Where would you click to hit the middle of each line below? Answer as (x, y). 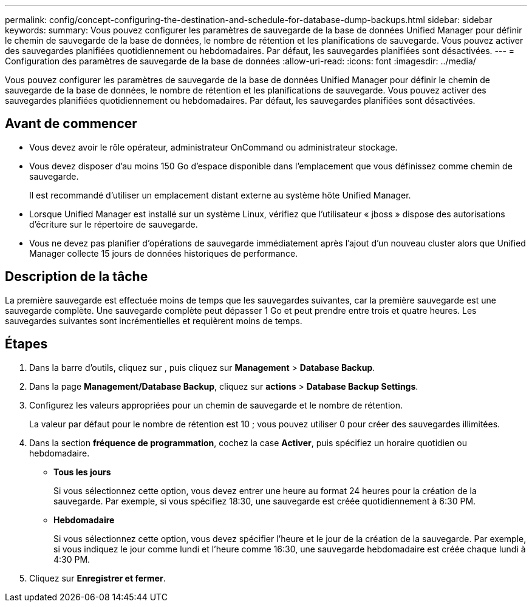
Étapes (26, 344)
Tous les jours (82, 472)
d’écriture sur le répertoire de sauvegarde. (114, 224)
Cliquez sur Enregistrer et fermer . (97, 578)
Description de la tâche (77, 277)
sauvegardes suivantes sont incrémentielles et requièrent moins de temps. (154, 320)
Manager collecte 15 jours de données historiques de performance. (164, 253)
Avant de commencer (71, 124)
